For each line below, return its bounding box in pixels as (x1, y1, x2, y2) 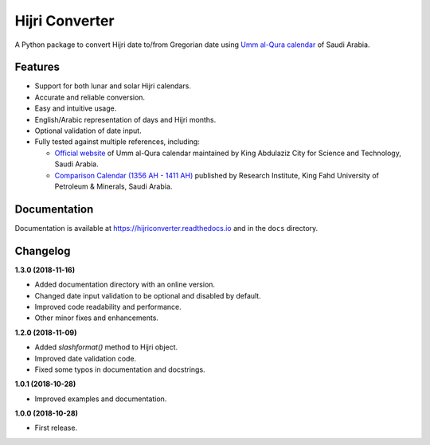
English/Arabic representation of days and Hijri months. (34, 115, 217, 124)
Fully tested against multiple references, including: (34, 137, 201, 146)
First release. (34, 423, 78, 433)
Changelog (14, 244, 71, 258)
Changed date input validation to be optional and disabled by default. (34, 291, 262, 300)
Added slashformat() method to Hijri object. (34, 342, 178, 352)
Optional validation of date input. (34, 126, 143, 135)
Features (14, 61, 60, 74)
